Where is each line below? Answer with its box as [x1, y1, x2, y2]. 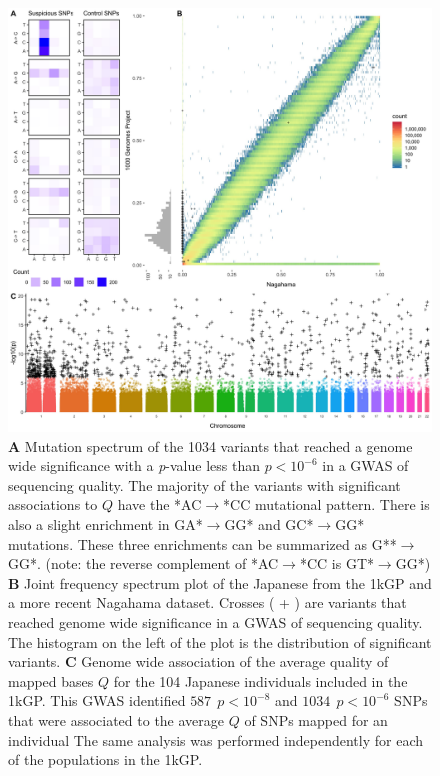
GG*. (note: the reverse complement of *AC [8, 553, 279, 574]
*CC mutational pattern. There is [223, 494, 430, 515]
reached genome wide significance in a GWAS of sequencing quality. [8, 611, 423, 632]
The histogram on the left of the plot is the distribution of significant [8, 631, 432, 652]
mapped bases [8, 670, 94, 691]
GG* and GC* [224, 513, 314, 534]
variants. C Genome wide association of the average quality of [8, 651, 389, 672]
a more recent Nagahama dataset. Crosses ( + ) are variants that [8, 592, 407, 613]
